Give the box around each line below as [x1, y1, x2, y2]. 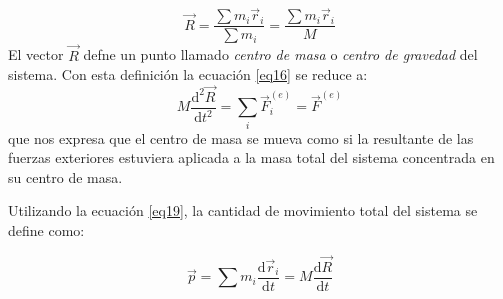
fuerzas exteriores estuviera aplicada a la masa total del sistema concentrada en [8, 147, 495, 168]
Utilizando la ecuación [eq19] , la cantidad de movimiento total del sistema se [8, 200, 478, 221]
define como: [8, 220, 85, 241]
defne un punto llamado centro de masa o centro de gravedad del [83, 44, 478, 65]
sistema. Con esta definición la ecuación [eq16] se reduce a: [8, 64, 368, 85]
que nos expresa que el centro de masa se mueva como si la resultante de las [8, 127, 474, 148]
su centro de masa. [8, 166, 123, 187]
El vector [8, 44, 64, 65]
